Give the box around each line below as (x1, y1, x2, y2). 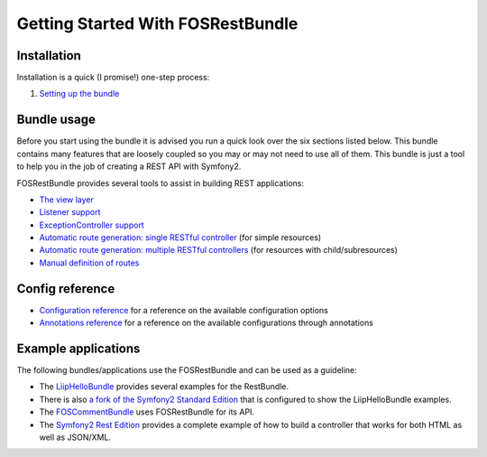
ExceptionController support (39, 219, 144, 230)
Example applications (16, 340, 141, 356)
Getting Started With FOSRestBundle (16, 14, 299, 33)
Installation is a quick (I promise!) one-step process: (16, 72, 210, 83)
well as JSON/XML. (39, 432, 112, 443)
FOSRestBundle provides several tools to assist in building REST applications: (16, 177, 305, 189)
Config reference (16, 281, 115, 296)
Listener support (39, 207, 101, 218)
